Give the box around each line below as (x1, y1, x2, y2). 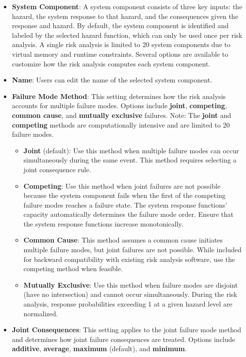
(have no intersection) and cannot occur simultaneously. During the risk (23, 289, 237, 299)
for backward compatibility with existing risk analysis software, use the (23, 254, 235, 264)
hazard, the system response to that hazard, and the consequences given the (12, 11, 238, 21)
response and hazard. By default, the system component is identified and (12, 20, 229, 31)
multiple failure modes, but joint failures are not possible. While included (23, 244, 242, 255)
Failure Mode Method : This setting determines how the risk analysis (12, 91, 226, 101)
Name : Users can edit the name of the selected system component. (12, 75, 212, 85)
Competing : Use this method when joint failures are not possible (23, 180, 221, 191)
